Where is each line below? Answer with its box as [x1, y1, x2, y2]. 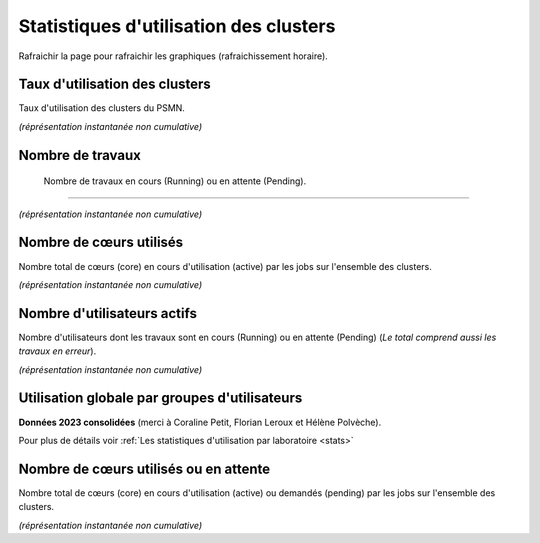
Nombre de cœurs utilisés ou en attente [18, 460, 271, 477]
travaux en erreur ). [18, 345, 97, 357]
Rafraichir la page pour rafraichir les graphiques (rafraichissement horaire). [18, 50, 329, 62]
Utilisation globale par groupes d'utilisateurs [18, 390, 303, 407]
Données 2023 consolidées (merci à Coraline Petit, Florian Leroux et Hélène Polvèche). [18, 416, 382, 428]
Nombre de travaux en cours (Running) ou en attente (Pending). [43, 175, 307, 187]
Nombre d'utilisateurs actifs [18, 305, 197, 322]
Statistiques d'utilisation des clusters [18, 15, 336, 37]
